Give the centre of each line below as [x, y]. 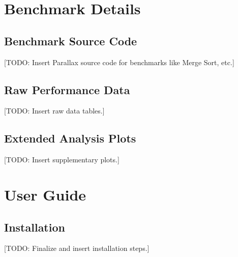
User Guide [45, 194]
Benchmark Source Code [71, 40]
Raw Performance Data [67, 89]
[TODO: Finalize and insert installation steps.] [77, 248]
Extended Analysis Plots [70, 138]
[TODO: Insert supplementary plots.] [62, 160]
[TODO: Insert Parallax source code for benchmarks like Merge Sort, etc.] [119, 62]
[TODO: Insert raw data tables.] [54, 111]
